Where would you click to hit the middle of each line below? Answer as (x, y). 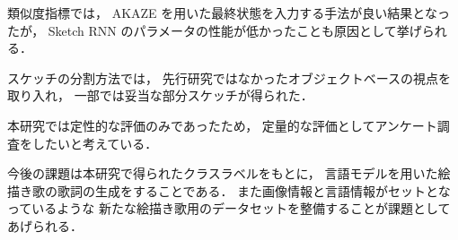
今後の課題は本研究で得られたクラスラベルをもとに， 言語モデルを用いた (223, 173)
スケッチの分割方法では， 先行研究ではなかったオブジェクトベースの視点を (229, 77)
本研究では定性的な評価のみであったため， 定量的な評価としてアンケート (222, 125)
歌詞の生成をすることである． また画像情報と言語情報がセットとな (254, 190)
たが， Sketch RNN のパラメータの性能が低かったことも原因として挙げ (215, 30)
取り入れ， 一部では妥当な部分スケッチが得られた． (160, 95)
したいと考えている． (95, 143)
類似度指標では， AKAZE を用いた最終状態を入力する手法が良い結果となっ (229, 13)
